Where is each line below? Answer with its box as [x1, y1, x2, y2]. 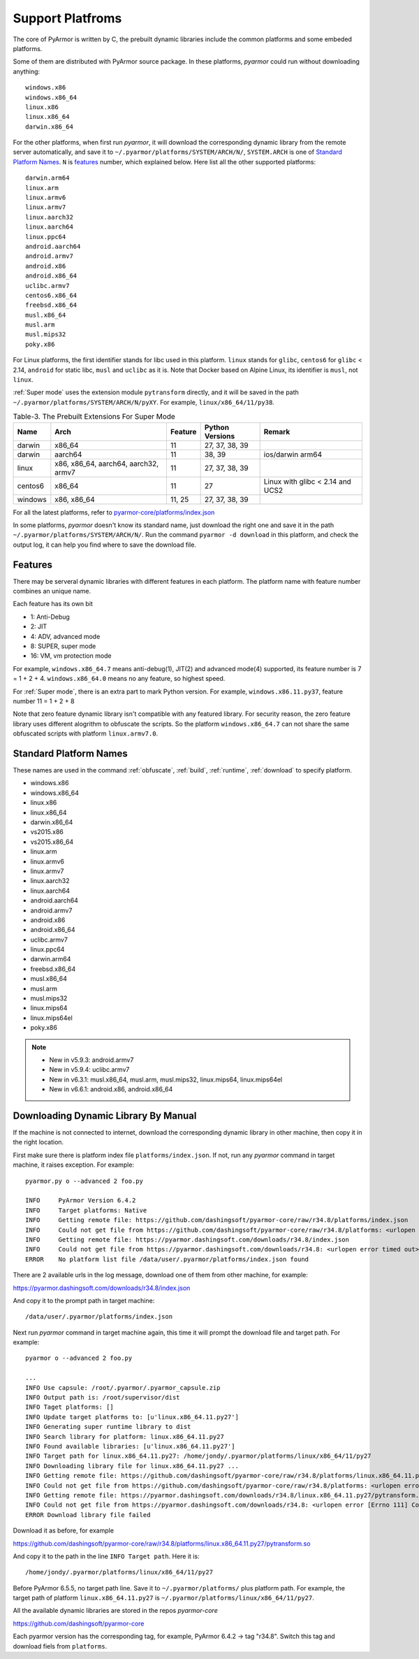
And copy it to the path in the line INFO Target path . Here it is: [13, 1552, 200, 1560]
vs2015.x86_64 [30, 838, 74, 846]
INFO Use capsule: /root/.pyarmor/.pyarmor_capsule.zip [25, 1384, 221, 1391]
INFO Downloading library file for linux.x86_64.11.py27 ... [25, 1462, 239, 1470]
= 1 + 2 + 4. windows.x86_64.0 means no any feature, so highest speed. [13, 675, 226, 683]
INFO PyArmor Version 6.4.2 [25, 1196, 136, 1205]
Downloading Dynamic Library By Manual [13, 1109, 197, 1121]
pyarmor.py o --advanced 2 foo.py [25, 1177, 143, 1185]
